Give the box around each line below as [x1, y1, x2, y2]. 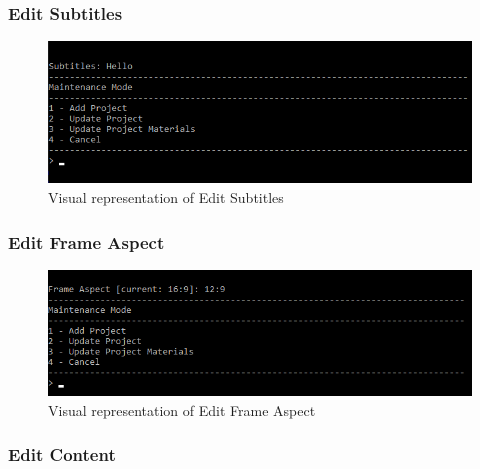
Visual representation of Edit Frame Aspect [48, 399, 316, 420]
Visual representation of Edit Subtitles [48, 187, 284, 208]
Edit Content [8, 442, 116, 467]
